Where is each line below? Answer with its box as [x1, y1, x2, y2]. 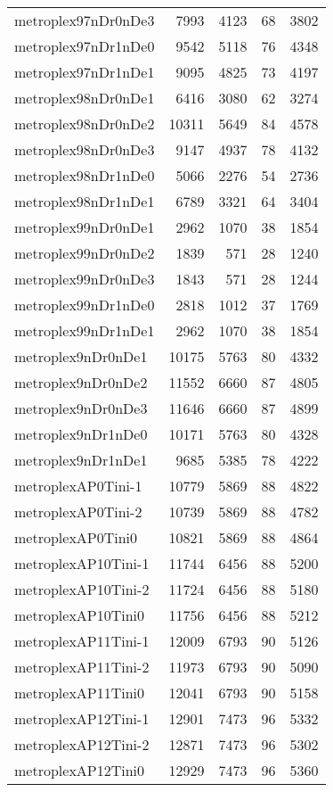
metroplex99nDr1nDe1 [14, 320, 155, 341]
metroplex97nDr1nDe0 [14, 36, 155, 56]
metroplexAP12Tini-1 [14, 708, 150, 729]
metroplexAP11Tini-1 [14, 631, 150, 651]
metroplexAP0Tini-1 [14, 475, 142, 496]
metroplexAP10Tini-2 [14, 579, 150, 599]
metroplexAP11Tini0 [14, 682, 145, 703]
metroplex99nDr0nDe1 [14, 217, 155, 237]
